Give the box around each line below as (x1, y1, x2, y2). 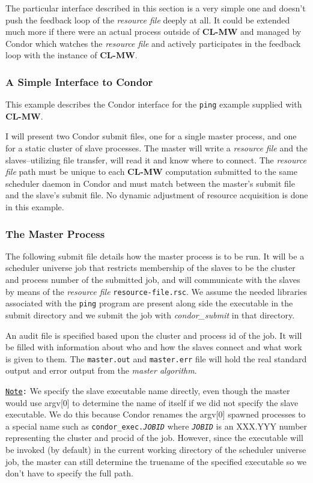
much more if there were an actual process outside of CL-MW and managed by (5, 25, 302, 38)
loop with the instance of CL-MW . (5, 49, 138, 61)
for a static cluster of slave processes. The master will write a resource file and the (5, 142, 308, 154)
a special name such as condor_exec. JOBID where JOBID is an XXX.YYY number (5, 419, 308, 432)
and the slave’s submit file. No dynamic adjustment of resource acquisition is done (5, 189, 308, 201)
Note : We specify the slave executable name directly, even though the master (5, 384, 290, 396)
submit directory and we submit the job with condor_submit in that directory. (5, 308, 295, 321)
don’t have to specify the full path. (5, 467, 133, 479)
